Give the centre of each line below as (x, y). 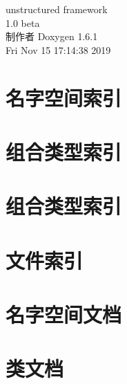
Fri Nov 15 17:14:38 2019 (58, 49)
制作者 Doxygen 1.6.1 (52, 36)
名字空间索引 (64, 97)
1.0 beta (23, 22)
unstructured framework (57, 9)
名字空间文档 (64, 314)
